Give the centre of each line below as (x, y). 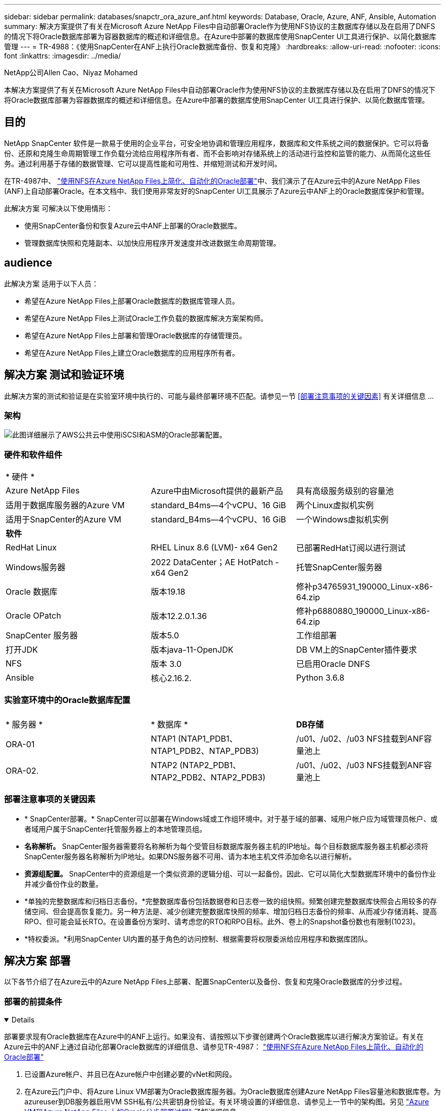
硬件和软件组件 (33, 455)
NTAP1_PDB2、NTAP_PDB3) (205, 751)
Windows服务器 (36, 567)
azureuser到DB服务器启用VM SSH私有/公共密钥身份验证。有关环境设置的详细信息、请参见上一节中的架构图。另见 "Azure (227, 1102)
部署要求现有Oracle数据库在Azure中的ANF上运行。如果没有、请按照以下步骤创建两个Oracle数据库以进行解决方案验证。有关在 (214, 1037)
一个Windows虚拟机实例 (342, 520)
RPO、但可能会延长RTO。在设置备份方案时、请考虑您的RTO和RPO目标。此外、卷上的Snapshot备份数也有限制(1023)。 (222, 921)
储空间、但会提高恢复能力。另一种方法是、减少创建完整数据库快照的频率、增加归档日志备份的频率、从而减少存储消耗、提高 (231, 911)
